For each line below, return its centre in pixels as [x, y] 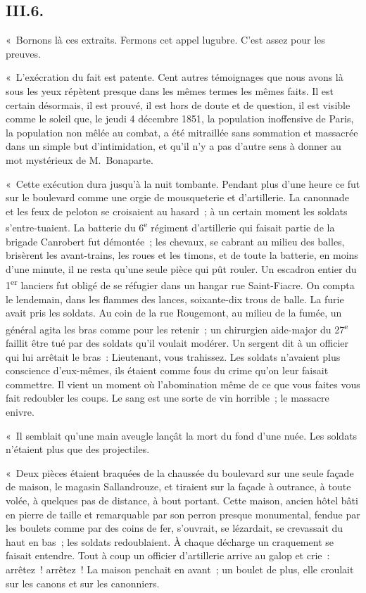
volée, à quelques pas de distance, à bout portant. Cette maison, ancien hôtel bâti [182, 500]
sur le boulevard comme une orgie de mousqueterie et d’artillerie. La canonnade [177, 197]
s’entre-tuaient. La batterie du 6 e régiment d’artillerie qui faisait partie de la [170, 226]
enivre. [20, 412]
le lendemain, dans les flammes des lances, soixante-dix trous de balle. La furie [175, 299]
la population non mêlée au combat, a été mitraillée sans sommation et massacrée [182, 132]
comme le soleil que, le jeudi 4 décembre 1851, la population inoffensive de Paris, [180, 119]
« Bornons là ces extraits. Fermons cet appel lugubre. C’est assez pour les [165, 40]
